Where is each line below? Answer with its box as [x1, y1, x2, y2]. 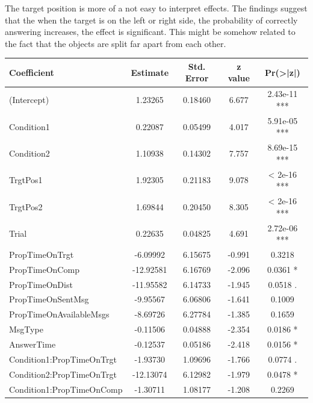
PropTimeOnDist [9, 278, 73, 290]
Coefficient [9, 66, 54, 78]
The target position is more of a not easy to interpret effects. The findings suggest [5, 2, 308, 14]
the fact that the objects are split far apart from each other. [5, 37, 226, 49]
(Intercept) [9, 93, 49, 106]
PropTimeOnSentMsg [9, 293, 89, 305]
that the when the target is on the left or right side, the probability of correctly [5, 13, 298, 26]
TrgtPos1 [9, 173, 43, 186]
